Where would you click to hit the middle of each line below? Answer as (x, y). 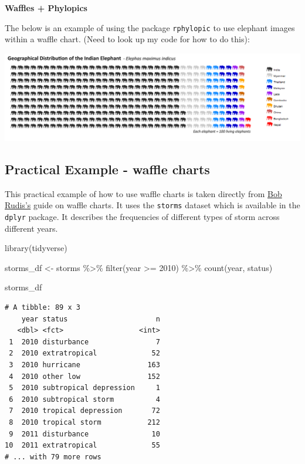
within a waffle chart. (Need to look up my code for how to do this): (127, 39)
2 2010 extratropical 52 (84, 353)
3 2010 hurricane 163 (84, 365)
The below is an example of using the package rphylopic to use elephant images (150, 27)
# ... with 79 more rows (53, 457)
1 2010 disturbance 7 (84, 342)
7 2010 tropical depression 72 (84, 411)
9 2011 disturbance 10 (84, 434)
